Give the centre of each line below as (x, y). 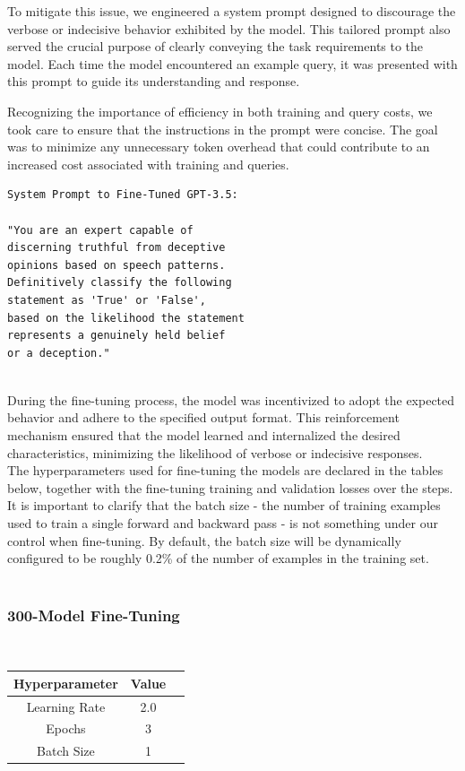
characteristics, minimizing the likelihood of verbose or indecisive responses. (215, 452)
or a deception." (59, 353)
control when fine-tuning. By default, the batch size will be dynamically (204, 540)
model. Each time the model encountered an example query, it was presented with (232, 63)
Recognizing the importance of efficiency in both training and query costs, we (220, 111)
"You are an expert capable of (100, 230)
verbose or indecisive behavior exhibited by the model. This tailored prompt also (229, 28)
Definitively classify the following (120, 283)
